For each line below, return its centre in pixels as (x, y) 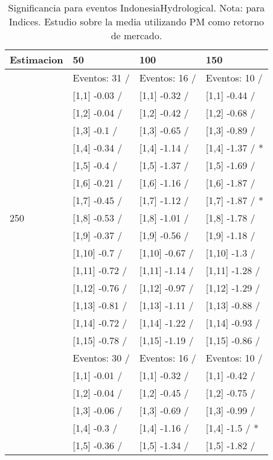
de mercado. (136, 35)
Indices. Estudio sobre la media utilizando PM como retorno (136, 21)
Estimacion (37, 59)
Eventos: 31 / (101, 78)
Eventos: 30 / (101, 358)
